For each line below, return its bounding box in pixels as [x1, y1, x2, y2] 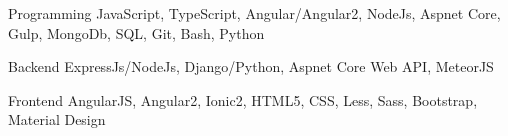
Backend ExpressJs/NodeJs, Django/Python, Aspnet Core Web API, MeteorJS [8, 56, 494, 77]
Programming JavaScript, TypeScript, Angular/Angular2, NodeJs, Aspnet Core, [8, 3, 501, 23]
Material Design [8, 109, 106, 130]
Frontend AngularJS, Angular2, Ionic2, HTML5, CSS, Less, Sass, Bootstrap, [8, 89, 478, 110]
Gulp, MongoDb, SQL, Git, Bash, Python [8, 22, 265, 43]
